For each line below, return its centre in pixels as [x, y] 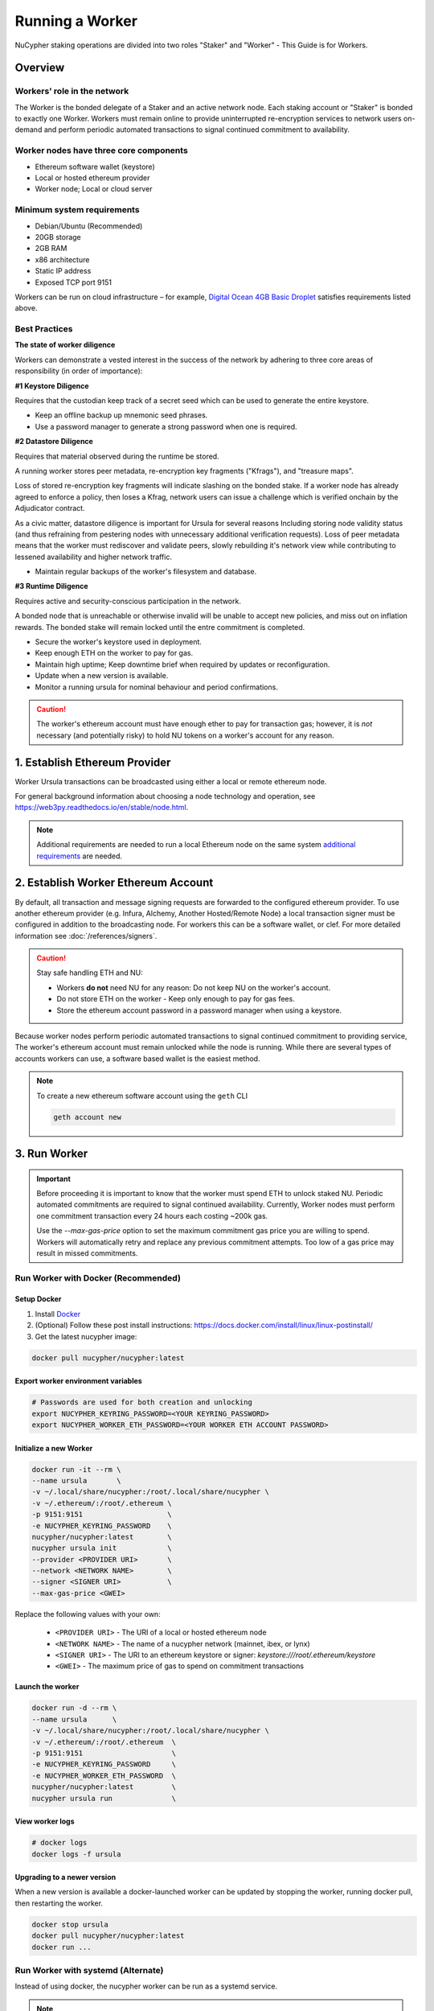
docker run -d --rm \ [74, 1708]
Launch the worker [47, 1687]
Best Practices [44, 329]
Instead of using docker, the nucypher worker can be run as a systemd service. [146, 1986]
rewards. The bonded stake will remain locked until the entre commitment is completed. [160, 627]
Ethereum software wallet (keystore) [95, 167]
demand [29, 130]
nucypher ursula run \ [104, 1798]
